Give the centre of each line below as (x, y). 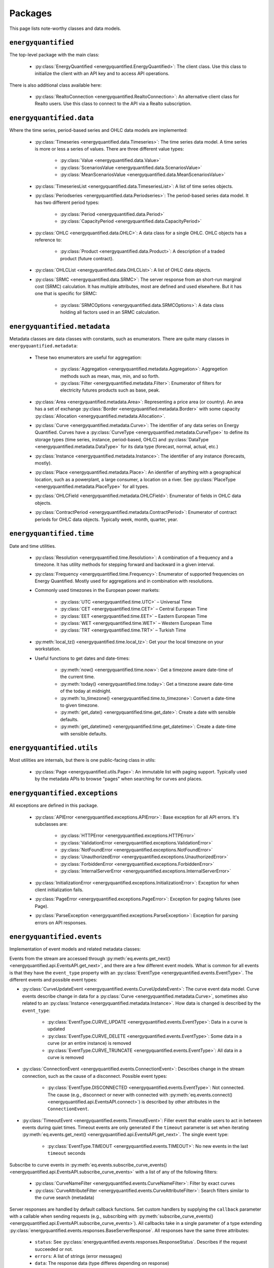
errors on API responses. (61, 923)
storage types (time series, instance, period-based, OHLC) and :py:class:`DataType (122, 439)
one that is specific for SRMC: (66, 294)
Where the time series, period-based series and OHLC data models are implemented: (98, 130)
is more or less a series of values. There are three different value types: (109, 149)
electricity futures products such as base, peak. (110, 390)
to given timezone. (79, 705)
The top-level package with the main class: (54, 55)
